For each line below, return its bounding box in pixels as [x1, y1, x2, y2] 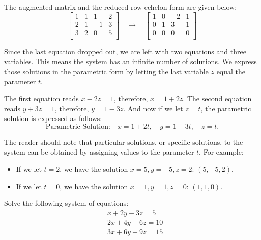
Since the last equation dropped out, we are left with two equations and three [4, 46, 246, 56]
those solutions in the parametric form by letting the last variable [4, 66, 209, 76]
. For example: [199, 146, 244, 157]
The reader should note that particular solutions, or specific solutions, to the [4, 136, 243, 147]
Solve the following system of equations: [4, 198, 129, 208]
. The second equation [183, 93, 252, 104]
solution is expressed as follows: [4, 113, 102, 124]
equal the [216, 66, 246, 76]
